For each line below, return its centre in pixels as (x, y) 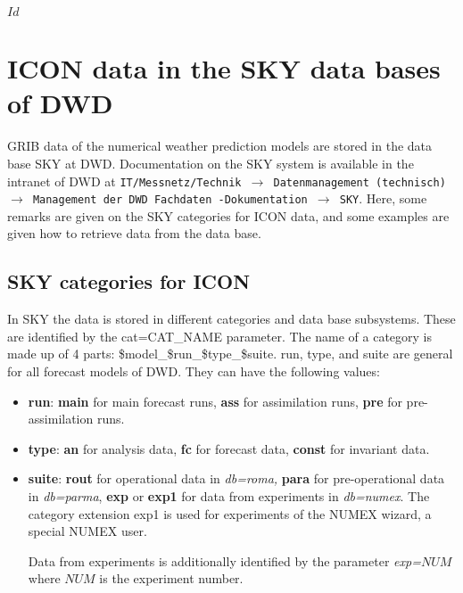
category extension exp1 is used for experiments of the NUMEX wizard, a (230, 513)
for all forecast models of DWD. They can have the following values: (194, 371)
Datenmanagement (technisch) (360, 182)
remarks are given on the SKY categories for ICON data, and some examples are (228, 215)
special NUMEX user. (87, 531)
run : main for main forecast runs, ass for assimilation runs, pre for (215, 401)
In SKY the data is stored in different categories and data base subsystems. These (231, 319)
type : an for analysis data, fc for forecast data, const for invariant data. (229, 448)
